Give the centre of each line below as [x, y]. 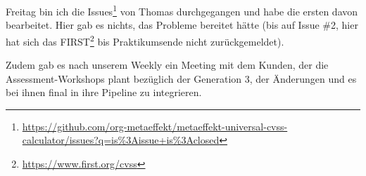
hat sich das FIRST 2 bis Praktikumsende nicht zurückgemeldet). [145, 40]
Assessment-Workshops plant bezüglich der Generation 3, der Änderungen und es [181, 78]
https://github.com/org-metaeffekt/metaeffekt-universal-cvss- [155, 126]
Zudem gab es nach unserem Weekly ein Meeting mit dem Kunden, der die [167, 65]
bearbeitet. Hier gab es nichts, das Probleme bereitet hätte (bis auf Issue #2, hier [182, 25]
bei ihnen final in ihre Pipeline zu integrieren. [104, 92]
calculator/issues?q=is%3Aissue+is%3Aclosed [121, 140]
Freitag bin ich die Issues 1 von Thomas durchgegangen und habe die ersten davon [182, 10]
